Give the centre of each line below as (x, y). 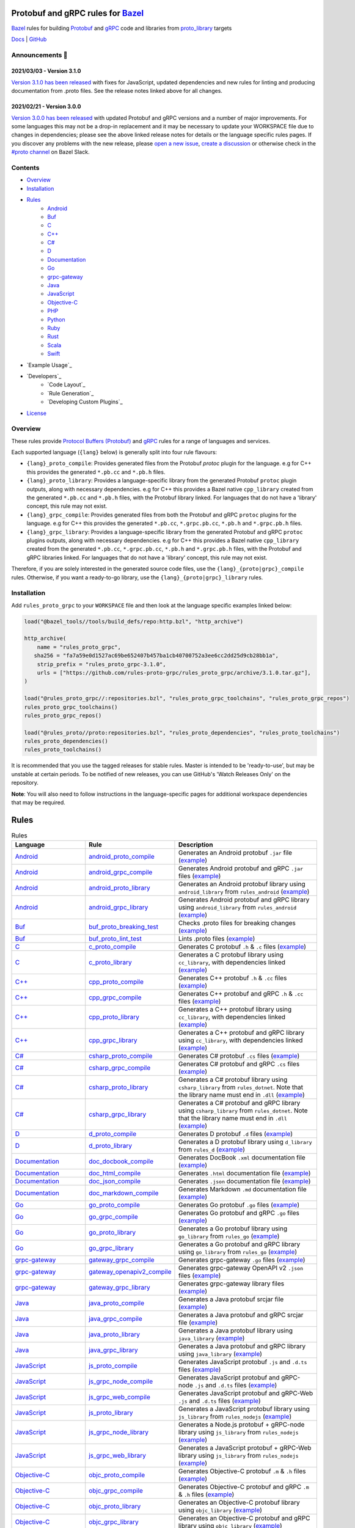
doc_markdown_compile (124, 1193)
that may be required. (38, 803)
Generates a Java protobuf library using (236, 1331)
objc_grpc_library (114, 1522)
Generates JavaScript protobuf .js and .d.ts (243, 1362)
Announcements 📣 (39, 55)
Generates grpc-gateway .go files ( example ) (242, 1260)
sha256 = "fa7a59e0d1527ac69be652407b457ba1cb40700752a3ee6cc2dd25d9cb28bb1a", (156, 656)
